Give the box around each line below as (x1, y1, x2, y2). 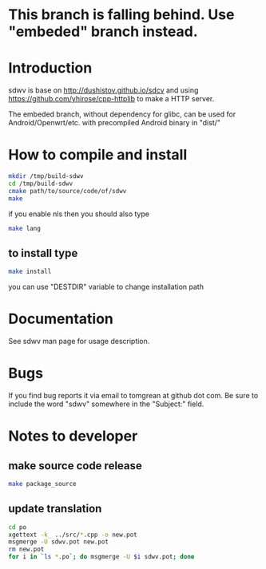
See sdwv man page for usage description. (8, 337, 150, 346)
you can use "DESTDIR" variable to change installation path (8, 282, 204, 292)
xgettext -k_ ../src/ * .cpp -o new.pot (8, 531, 137, 539)
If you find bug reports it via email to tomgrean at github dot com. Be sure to (8, 391, 259, 400)
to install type (8, 246, 78, 260)
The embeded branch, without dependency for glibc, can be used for (8, 109, 236, 119)
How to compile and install (8, 146, 188, 164)
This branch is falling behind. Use (8, 6, 235, 24)
